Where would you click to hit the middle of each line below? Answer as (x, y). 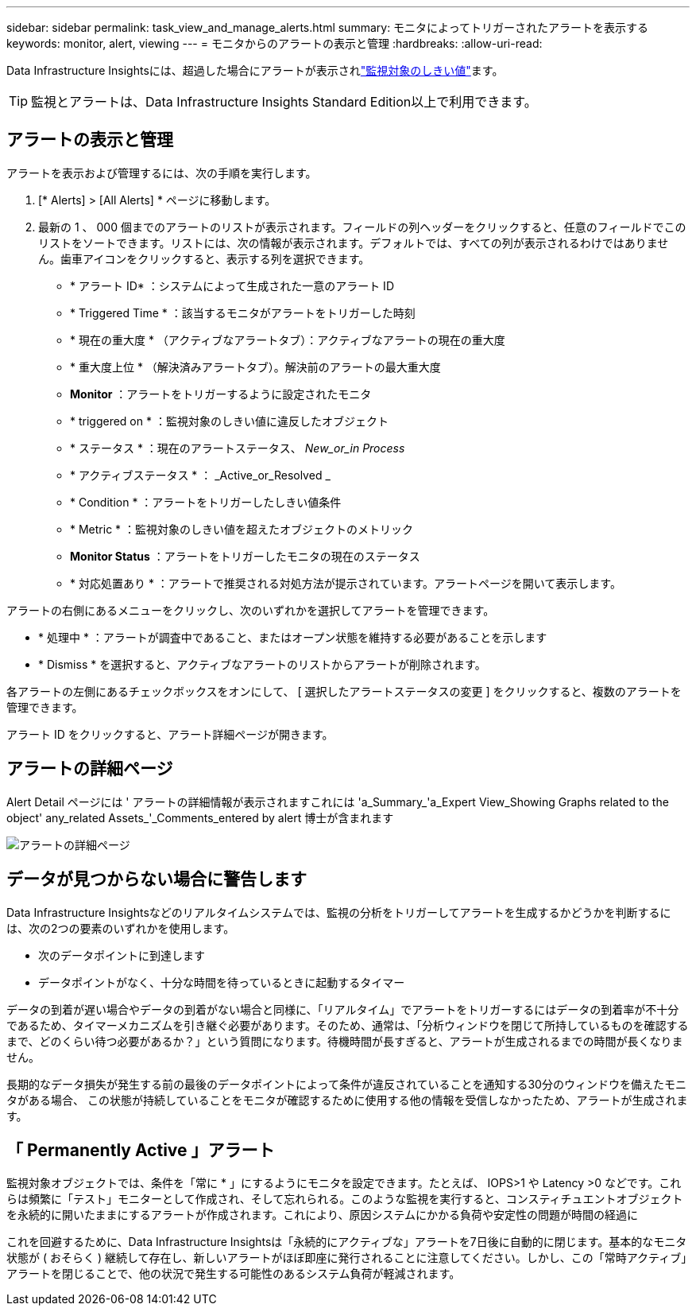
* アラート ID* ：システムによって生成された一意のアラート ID (232, 285)
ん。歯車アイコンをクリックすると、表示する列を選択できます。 (204, 258)
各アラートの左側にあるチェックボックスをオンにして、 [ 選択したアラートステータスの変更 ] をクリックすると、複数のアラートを (344, 691)
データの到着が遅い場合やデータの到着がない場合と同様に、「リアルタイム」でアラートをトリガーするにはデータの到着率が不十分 (343, 1009)
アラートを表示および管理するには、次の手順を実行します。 (162, 173)
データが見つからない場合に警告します (157, 879)
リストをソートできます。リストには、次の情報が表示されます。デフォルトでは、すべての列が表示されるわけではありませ (354, 243)
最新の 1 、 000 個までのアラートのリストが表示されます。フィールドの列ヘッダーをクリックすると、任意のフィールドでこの (362, 227)
